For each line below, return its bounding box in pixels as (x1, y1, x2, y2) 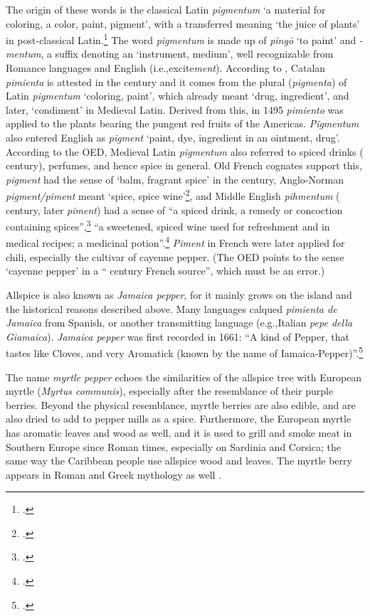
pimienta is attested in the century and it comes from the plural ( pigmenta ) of (6, 74, 347, 89)
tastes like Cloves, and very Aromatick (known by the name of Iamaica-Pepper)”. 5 (6, 344, 364, 360)
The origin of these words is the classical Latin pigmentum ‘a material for (6, 2, 326, 16)
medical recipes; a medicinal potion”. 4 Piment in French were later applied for (6, 233, 345, 250)
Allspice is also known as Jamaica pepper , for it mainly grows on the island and (6, 287, 352, 302)
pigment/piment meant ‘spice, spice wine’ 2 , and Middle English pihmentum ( (6, 186, 340, 203)
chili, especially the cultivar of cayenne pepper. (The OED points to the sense (6, 249, 344, 264)
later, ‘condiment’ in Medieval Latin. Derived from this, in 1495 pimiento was (6, 102, 344, 117)
